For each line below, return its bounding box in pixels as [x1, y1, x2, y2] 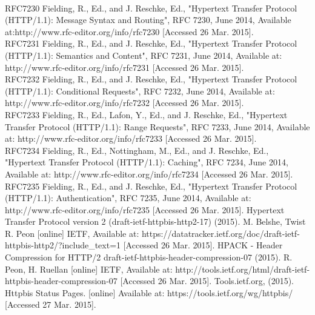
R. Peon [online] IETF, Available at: [5, 227, 139, 239]
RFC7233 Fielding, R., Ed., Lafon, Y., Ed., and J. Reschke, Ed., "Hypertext [5, 108, 288, 121]
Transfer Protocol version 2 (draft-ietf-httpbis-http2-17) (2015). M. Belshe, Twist [5, 215, 306, 228]
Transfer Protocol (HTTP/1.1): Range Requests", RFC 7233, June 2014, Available [5, 120, 310, 133]
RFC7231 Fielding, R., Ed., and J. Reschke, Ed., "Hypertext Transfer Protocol [5, 37, 297, 50]
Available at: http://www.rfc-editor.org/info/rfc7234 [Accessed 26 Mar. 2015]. [5, 167, 293, 180]
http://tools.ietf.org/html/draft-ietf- [175, 262, 310, 275]
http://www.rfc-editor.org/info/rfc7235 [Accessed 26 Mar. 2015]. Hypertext [5, 203, 285, 216]
